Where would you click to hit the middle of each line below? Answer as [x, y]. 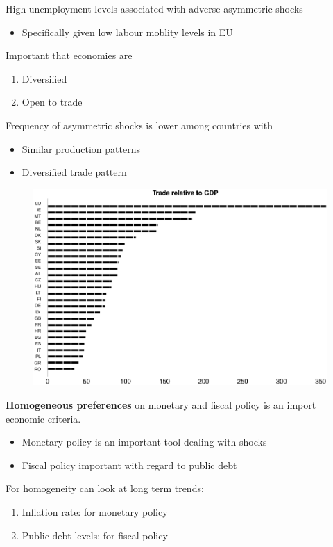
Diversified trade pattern [74, 172]
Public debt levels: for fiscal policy [95, 535]
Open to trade [52, 102]
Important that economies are [69, 55]
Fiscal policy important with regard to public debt [129, 465]
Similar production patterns [81, 148]
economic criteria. [43, 418]
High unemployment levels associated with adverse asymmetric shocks [154, 8]
